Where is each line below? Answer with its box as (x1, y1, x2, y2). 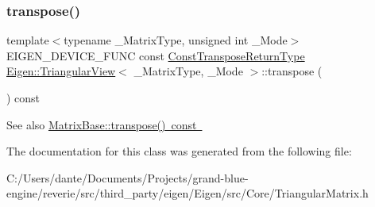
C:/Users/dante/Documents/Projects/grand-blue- (6, 169, 249, 186)
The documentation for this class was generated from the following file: (6, 143, 352, 159)
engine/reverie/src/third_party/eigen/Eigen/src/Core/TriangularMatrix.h (6, 185, 369, 201)
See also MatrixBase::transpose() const (6, 116, 197, 132)
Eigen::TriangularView (6, 63, 116, 79)
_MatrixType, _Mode (133, 63, 243, 79)
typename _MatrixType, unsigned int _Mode (64, 32, 288, 48)
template (6, 32, 49, 48)
